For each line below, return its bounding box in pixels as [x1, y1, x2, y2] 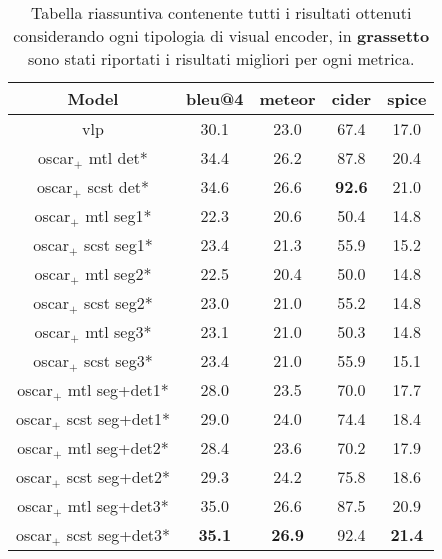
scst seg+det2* [66, 465, 170, 488]
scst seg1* [83, 233, 153, 256]
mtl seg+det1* [67, 378, 169, 401]
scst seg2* [83, 291, 153, 314]
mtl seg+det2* [67, 436, 169, 459]
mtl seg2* [85, 262, 152, 285]
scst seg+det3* [66, 523, 170, 546]
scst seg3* [83, 349, 153, 372]
